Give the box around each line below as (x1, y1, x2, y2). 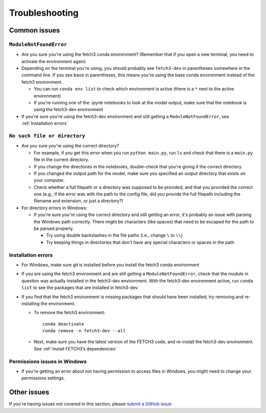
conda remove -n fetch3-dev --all (42, 328, 126, 334)
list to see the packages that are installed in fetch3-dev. (21, 285, 139, 290)
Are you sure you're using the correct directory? (21, 143, 119, 149)
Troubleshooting (9, 7, 79, 18)
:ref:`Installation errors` (21, 121, 68, 127)
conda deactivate (42, 321, 84, 327)
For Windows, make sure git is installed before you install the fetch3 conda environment (21, 261, 199, 268)
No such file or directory (9, 132, 86, 139)
